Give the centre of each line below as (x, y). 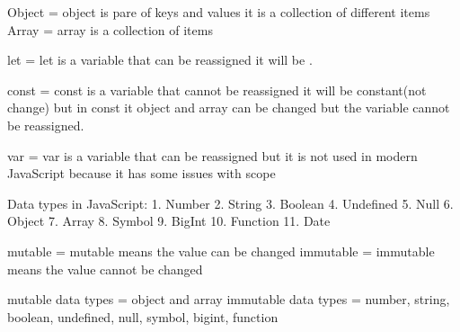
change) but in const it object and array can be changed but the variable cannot (229, 108)
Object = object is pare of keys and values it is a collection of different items (219, 12)
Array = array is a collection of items (110, 29)
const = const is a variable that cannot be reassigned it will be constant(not (217, 90)
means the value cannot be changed (105, 269)
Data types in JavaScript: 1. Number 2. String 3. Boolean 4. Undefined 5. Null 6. (230, 203)
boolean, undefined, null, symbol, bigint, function (143, 316)
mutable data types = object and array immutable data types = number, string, (229, 299)
